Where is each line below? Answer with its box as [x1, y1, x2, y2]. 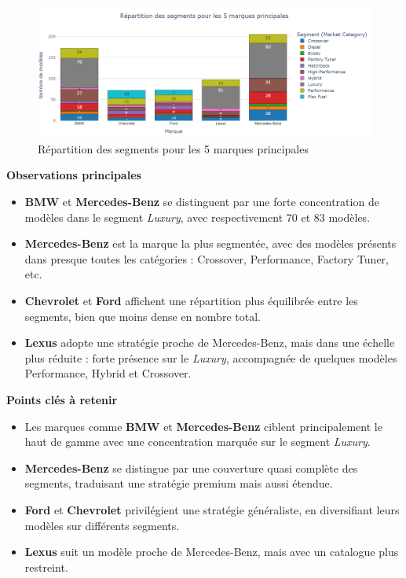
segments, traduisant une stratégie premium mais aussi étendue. [24, 475, 333, 491]
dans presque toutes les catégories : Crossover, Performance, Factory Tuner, [24, 250, 389, 267]
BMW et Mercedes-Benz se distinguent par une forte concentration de [24, 193, 379, 210]
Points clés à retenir [6, 392, 118, 407]
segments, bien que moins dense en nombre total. [24, 307, 261, 324]
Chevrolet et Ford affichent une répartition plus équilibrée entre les [24, 293, 358, 309]
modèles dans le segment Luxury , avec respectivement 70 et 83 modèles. [24, 208, 371, 225]
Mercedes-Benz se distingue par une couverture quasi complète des [24, 459, 358, 476]
